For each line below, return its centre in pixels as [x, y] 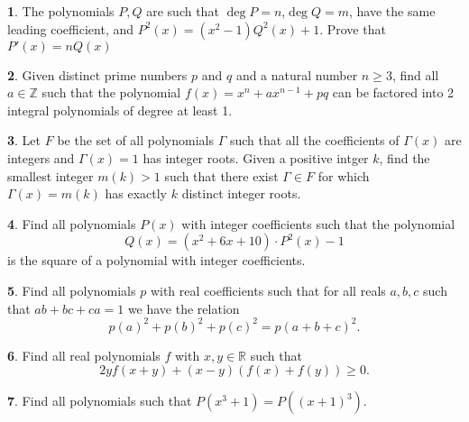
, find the [405, 157]
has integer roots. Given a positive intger [256, 157]
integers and [41, 157]
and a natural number [297, 74]
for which [344, 175]
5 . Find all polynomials [72, 290]
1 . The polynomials [61, 11]
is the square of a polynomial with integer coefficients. [156, 260]
